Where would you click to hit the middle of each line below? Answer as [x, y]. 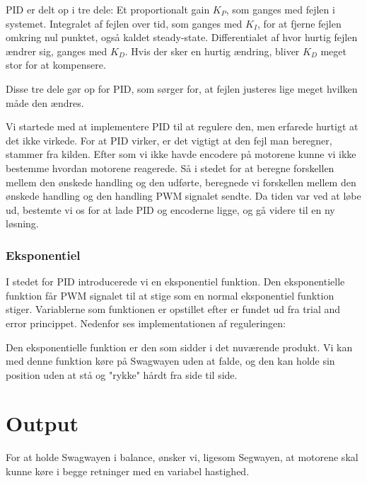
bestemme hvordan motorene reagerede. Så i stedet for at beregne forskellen [170, 167]
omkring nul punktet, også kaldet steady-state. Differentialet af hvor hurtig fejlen [182, 37]
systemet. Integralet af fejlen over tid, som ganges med [124, 23]
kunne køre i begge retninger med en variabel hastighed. [128, 471]
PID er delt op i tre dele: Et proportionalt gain [108, 9]
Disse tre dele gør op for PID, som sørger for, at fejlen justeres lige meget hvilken [182, 88]
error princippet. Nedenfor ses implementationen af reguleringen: [146, 323]
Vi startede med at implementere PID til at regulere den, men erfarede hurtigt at [182, 126]
